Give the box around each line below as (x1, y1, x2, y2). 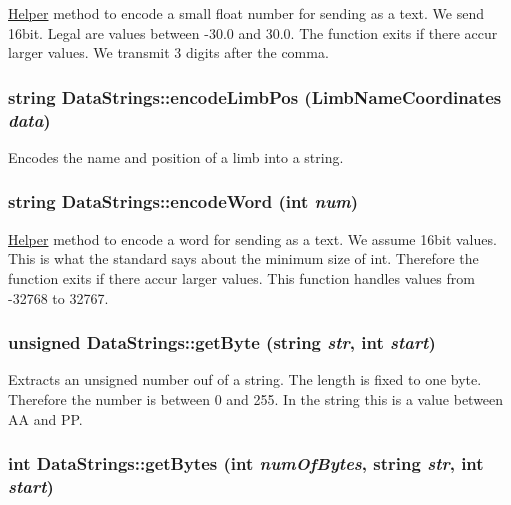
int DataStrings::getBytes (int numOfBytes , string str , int (8, 451, 484, 476)
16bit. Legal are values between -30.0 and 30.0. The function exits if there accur (8, 22, 498, 43)
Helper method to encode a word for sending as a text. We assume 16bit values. (8, 228, 497, 249)
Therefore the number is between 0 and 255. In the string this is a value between (8, 388, 504, 409)
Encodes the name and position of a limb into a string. (8, 146, 344, 167)
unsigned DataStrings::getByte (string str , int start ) (8, 330, 436, 355)
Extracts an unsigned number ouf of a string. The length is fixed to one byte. (8, 369, 482, 390)
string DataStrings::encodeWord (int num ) (8, 189, 359, 214)
